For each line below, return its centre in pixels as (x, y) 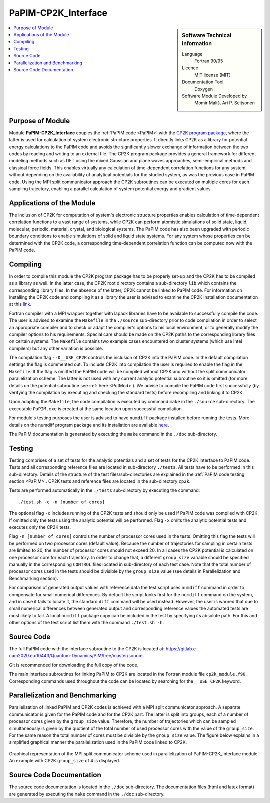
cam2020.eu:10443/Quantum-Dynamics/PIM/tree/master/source (76, 656)
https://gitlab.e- (182, 649)
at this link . (20, 304)
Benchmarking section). (34, 578)
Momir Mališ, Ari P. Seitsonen (225, 103)
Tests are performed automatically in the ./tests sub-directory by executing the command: (105, 490)
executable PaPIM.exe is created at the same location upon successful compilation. (96, 409)
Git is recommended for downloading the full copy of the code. (74, 665)
